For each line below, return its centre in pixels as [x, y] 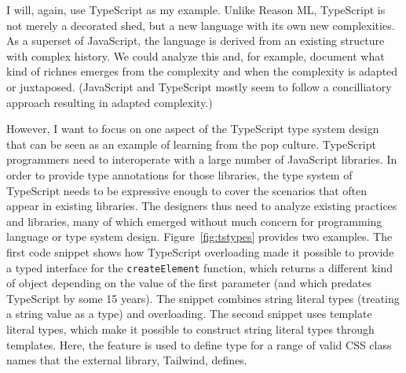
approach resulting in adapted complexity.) [110, 102]
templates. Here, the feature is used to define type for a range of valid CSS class [199, 344]
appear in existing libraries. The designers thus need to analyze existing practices [202, 206]
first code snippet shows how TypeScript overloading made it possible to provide [200, 251]
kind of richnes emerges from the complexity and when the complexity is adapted [202, 71]
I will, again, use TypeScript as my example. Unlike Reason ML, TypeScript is [196, 9]
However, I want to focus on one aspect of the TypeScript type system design [193, 129]
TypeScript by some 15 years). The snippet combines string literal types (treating [203, 298]
